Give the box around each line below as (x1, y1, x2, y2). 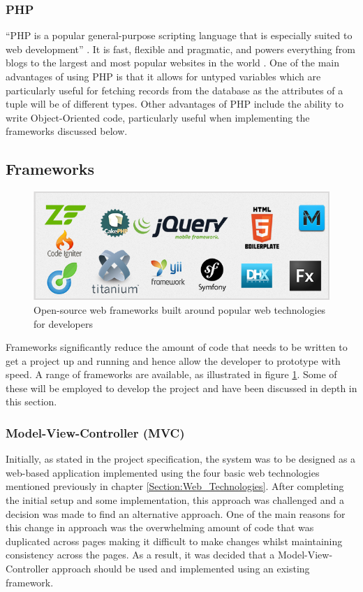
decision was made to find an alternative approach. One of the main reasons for (6, 506, 346, 521)
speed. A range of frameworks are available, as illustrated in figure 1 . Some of (6, 367, 337, 382)
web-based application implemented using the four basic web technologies (6, 465, 320, 479)
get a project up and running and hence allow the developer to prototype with (6, 353, 341, 368)
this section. (6, 394, 57, 409)
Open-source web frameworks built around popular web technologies (34, 302, 326, 317)
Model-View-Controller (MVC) (6, 424, 185, 441)
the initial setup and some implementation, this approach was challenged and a (6, 493, 344, 507)
